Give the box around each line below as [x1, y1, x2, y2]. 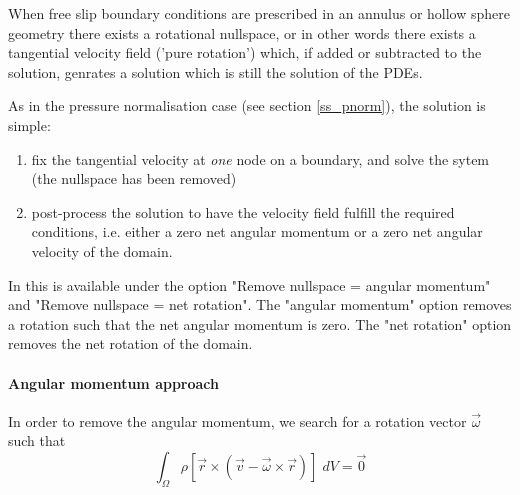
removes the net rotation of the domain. [8, 333, 253, 354]
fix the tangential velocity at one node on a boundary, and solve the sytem [31, 148, 490, 169]
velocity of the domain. [31, 240, 173, 261]
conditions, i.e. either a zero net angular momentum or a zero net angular [31, 221, 483, 242]
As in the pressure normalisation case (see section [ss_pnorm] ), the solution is [8, 95, 486, 116]
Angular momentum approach [8, 372, 220, 393]
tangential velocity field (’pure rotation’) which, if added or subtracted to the [8, 42, 482, 63]
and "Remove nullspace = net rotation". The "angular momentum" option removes [8, 294, 512, 315]
